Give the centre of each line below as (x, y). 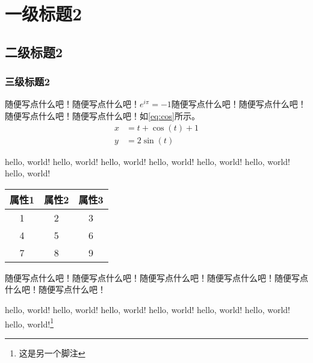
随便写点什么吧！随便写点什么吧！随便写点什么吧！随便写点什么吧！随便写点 (156, 277)
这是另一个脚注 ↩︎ (52, 352)
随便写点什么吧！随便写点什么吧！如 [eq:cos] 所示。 (103, 115)
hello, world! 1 (29, 323)
